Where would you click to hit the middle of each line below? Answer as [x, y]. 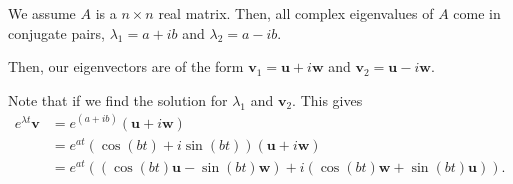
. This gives [327, 99]
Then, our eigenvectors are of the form [126, 66]
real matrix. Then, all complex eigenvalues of [296, 13]
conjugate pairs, [56, 32]
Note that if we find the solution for [118, 99]
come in [477, 13]
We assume [42, 13]
